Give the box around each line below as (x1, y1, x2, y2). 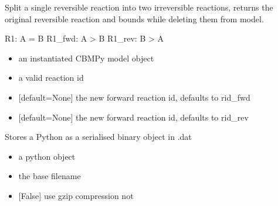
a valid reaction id (18, 71, 84, 84)
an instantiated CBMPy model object (18, 51, 154, 64)
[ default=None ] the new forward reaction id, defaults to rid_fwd (18, 91, 250, 103)
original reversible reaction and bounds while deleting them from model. (5, 12, 264, 25)
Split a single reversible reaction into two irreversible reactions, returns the (5, 1, 273, 13)
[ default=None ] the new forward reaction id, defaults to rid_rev (18, 111, 249, 123)
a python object (18, 150, 76, 162)
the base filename (18, 170, 81, 182)
